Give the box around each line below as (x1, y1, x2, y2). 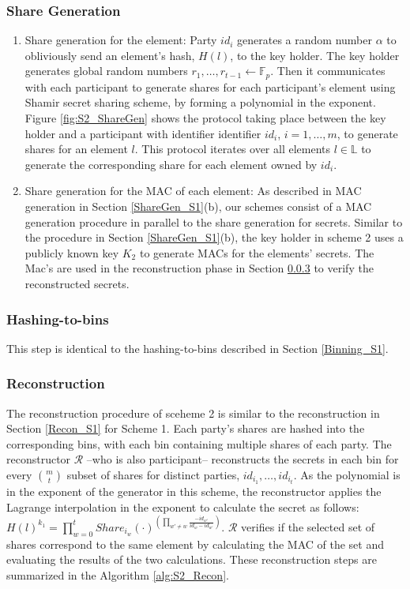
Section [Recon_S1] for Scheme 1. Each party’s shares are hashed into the (6, 420, 365, 437)
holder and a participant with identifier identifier (24, 125, 261, 141)
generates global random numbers (24, 62, 188, 79)
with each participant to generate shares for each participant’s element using (24, 78, 396, 95)
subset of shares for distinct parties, (66, 466, 240, 482)
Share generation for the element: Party (24, 32, 217, 48)
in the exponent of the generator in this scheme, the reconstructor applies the (6, 483, 382, 500)
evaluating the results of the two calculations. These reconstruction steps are (6, 551, 377, 568)
